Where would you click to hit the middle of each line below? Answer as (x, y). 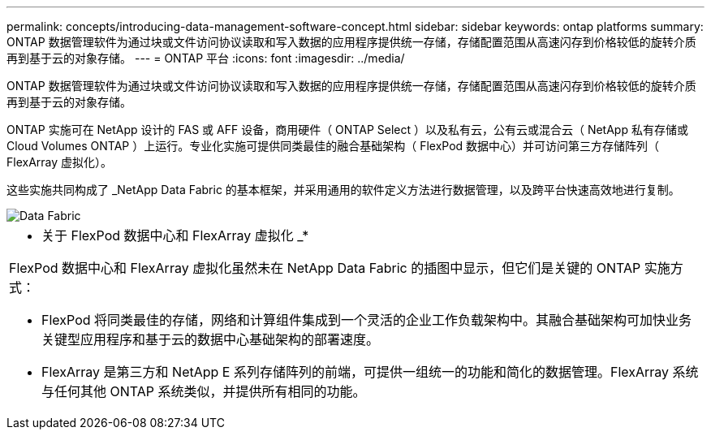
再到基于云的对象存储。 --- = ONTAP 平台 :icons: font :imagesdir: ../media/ (206, 58)
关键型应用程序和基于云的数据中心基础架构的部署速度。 (211, 339)
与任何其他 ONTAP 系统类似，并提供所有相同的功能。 (204, 391)
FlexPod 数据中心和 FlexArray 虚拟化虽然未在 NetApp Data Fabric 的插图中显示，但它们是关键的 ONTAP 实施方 (346, 268)
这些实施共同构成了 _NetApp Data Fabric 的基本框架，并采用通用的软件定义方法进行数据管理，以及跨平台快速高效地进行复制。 (343, 190)
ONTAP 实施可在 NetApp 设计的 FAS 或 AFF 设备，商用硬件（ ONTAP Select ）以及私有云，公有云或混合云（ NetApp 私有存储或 (347, 130)
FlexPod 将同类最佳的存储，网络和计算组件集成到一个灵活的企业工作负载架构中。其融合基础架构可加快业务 (367, 320)
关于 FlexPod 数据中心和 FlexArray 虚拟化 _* (175, 235)
